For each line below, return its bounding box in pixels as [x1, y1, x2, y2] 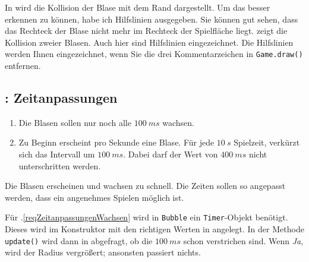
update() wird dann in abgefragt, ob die [5, 234, 153, 247]
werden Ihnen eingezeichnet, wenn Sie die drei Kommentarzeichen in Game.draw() [5, 48, 303, 60]
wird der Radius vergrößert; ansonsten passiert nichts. [5, 246, 201, 258]
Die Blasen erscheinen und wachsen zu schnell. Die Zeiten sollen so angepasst [5, 179, 286, 192]
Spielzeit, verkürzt [234, 136, 300, 149]
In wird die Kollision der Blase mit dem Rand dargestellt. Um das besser [5, 1, 270, 13]
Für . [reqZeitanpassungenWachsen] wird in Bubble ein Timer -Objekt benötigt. [5, 211, 288, 223]
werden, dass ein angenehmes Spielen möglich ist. [5, 191, 184, 203]
